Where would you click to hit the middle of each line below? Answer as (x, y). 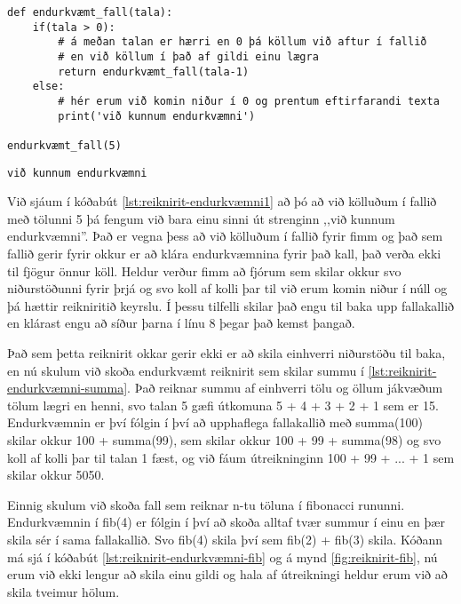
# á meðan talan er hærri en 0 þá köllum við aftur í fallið (242, 42)
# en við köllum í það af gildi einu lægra (188, 56)
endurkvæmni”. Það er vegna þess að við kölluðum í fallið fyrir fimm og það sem (225, 236)
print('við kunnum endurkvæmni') (157, 116)
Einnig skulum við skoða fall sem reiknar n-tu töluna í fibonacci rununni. (206, 504)
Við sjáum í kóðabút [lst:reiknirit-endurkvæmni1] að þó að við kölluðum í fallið (222, 201)
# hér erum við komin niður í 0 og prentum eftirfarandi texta (249, 101)
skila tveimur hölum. (64, 591)
